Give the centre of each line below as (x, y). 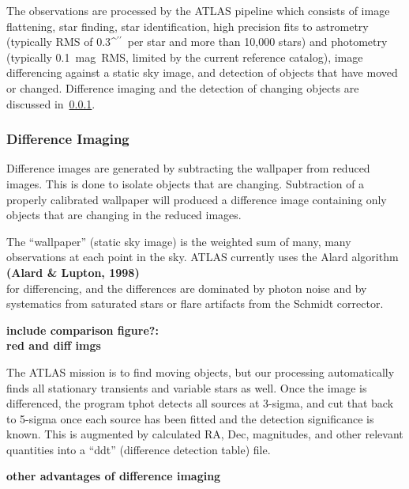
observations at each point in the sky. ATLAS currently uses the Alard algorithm (203, 257)
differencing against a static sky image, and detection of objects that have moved (202, 72)
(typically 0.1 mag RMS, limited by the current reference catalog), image (185, 57)
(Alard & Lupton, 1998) (73, 272)
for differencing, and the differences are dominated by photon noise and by (187, 288)
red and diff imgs (54, 345)
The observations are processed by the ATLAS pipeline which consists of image (198, 10)
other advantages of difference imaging (114, 476)
